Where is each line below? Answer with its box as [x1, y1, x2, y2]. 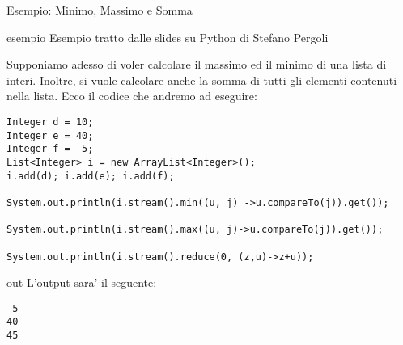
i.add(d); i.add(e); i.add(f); [6, 170, 175, 182]
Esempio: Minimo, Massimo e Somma [6, 2, 193, 18]
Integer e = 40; [6, 129, 94, 141]
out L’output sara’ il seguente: [6, 274, 157, 291]
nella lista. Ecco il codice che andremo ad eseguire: [6, 87, 257, 104]
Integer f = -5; [6, 143, 94, 155]
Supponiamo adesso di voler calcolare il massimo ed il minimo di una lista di [6, 56, 387, 73]
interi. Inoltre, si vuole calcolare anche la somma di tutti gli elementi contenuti [6, 71, 397, 88]
